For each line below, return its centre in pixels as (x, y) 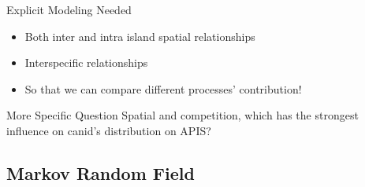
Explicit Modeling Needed (69, 9)
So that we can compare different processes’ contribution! (163, 88)
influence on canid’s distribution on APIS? (109, 130)
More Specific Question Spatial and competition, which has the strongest (182, 115)
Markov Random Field (101, 172)
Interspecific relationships (86, 62)
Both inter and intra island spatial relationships (140, 36)
